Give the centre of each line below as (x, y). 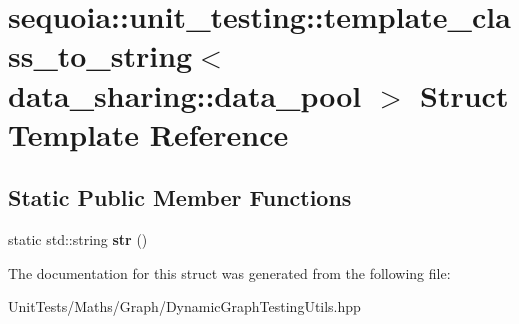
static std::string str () (78, 239)
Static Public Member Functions (180, 197)
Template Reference (148, 133)
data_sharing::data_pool (185, 94)
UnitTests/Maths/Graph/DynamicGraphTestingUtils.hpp (184, 306)
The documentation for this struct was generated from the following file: (229, 272)
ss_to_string (100, 55)
